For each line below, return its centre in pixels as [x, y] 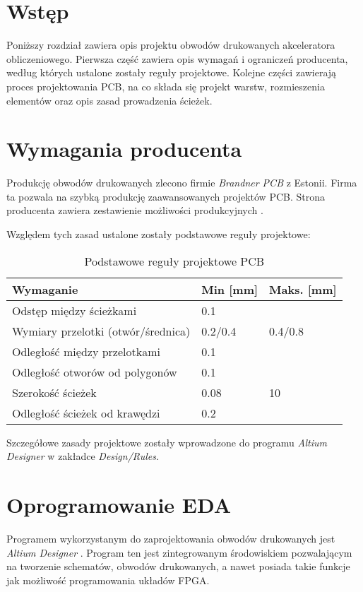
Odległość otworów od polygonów [95, 372]
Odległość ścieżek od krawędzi [86, 413]
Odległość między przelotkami [86, 351]
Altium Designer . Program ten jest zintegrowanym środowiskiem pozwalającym [179, 552]
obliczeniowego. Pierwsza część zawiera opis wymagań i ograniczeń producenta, [177, 58]
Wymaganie [45, 289]
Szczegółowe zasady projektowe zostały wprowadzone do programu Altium [167, 442]
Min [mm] [230, 289]
